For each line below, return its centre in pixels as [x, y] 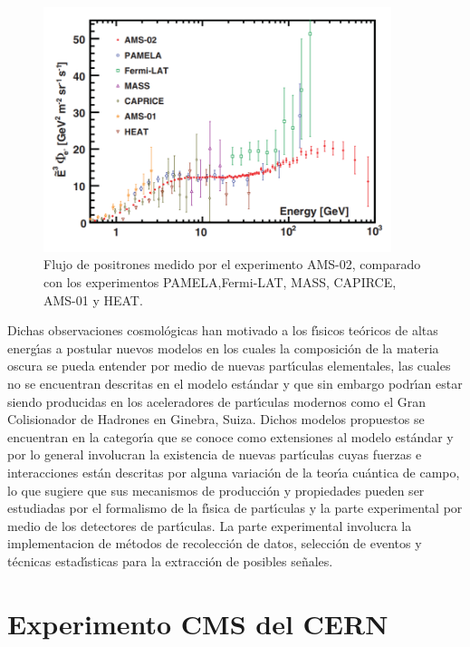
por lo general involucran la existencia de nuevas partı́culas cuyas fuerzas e [215, 454]
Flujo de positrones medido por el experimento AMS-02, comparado [232, 264]
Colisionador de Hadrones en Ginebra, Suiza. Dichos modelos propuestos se [216, 419]
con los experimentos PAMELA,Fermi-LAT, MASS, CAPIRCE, [220, 282]
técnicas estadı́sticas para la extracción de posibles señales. [170, 560]
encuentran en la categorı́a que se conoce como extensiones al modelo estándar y [230, 436]
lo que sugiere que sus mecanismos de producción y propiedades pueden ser [216, 490]
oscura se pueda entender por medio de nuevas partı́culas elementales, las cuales [229, 366]
